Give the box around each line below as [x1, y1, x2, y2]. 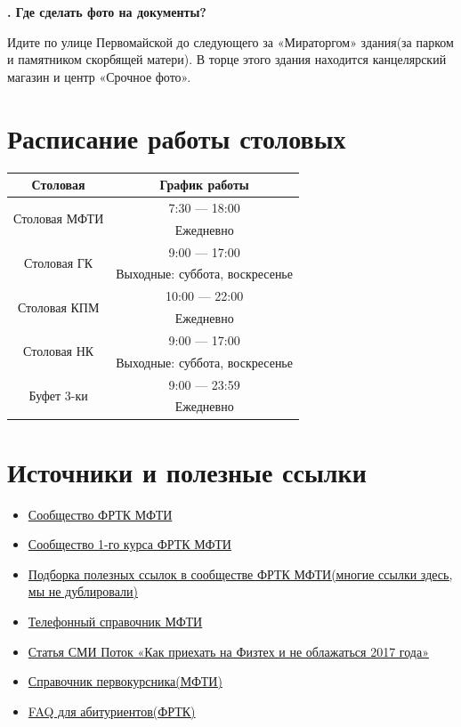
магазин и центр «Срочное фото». [7, 67, 191, 85]
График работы [159, 175, 249, 193]
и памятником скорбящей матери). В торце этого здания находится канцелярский [7, 50, 447, 69]
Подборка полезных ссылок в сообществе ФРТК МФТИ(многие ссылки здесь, [28, 564, 453, 583]
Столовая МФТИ [13, 209, 104, 228]
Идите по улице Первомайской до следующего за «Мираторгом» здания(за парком [7, 32, 454, 51]
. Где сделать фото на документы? [7, 3, 206, 20]
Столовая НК [23, 342, 94, 360]
